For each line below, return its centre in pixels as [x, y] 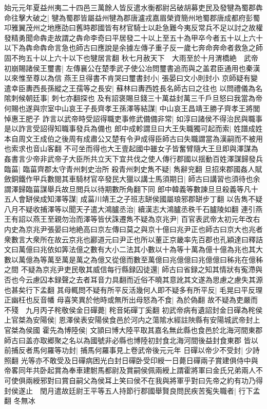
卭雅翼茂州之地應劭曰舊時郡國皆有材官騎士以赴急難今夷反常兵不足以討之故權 [133, 28]
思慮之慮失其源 [237, 280]
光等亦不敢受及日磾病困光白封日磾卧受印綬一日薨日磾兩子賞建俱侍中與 [139, 360]
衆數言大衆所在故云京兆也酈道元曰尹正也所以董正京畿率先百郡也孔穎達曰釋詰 [133, 239]
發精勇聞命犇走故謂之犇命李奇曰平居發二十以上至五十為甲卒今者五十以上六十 [133, 37]
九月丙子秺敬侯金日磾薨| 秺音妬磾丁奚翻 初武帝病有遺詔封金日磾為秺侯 [144, 309]
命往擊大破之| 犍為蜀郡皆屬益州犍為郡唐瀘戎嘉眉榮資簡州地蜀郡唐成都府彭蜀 [132, 17]
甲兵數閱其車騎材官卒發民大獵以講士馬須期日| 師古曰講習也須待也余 [146, 179]
